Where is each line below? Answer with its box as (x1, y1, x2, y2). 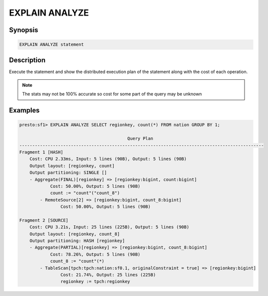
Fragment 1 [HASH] (19, 149, 63, 155)
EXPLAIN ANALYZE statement (19, 42, 84, 47)
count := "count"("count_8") (50, 190, 120, 196)
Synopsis (9, 26, 39, 34)
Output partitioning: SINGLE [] (29, 170, 107, 175)
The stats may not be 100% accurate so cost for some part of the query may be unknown (22, 91, 202, 97)
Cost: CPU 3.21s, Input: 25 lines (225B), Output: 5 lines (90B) (29, 224, 189, 230)
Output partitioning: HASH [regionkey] (29, 238, 125, 243)
